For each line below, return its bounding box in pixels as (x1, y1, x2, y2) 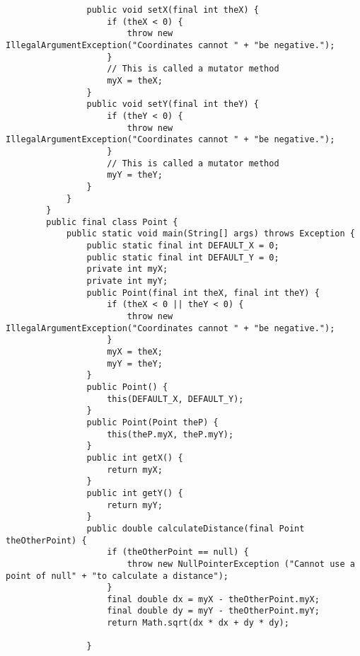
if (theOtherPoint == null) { (107, 547, 249, 558)
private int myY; (86, 276, 168, 287)
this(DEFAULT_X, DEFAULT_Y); (107, 393, 244, 404)
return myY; (107, 500, 163, 510)
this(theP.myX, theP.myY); (107, 429, 234, 439)
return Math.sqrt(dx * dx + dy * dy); (107, 618, 289, 628)
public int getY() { (86, 488, 183, 498)
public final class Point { (46, 217, 178, 227)
